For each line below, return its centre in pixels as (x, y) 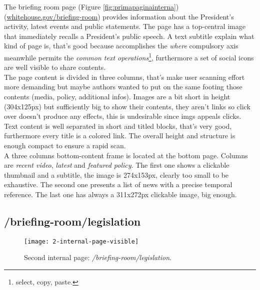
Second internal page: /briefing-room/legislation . (98, 257)
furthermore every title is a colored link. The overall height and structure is (120, 136)
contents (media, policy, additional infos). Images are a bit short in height (117, 96)
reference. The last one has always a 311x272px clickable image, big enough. (120, 194)
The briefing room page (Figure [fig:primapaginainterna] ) (91, 6)
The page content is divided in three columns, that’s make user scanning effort (124, 77)
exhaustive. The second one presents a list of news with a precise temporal (118, 184)
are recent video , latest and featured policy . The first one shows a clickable (117, 165)
